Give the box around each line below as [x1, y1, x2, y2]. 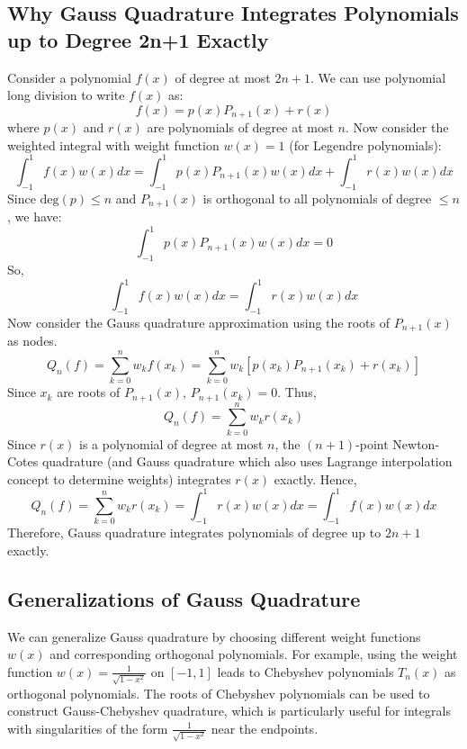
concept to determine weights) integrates [7, 469, 231, 488]
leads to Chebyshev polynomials [217, 662, 394, 681]
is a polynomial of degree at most [79, 434, 264, 453]
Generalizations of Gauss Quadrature [7, 584, 361, 612]
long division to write [7, 86, 125, 104]
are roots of [57, 383, 121, 402]
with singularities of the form [7, 718, 168, 737]
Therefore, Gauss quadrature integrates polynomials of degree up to [7, 523, 382, 542]
